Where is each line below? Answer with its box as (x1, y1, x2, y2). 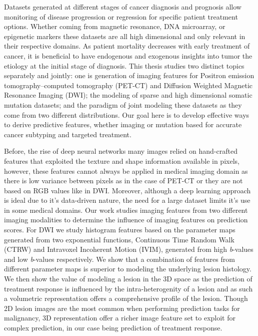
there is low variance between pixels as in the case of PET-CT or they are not (4, 175, 243, 186)
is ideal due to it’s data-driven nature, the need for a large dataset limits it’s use (4, 195, 250, 205)
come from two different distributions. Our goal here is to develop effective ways (4, 109, 249, 120)
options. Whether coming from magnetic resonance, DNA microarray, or (4, 21, 225, 32)
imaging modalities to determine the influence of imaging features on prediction (4, 214, 248, 225)
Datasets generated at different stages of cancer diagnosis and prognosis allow (4, 2, 241, 12)
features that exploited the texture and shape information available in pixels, (4, 155, 239, 166)
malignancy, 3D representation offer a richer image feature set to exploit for (4, 312, 235, 323)
